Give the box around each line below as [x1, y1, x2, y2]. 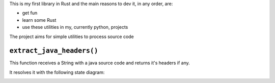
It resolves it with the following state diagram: [9, 69, 105, 75]
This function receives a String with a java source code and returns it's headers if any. [9, 60, 190, 66]
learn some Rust [22, 17, 57, 23]
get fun [22, 10, 38, 16]
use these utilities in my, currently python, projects [22, 24, 128, 30]
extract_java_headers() [9, 47, 99, 55]
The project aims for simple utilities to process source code [9, 33, 134, 39]
